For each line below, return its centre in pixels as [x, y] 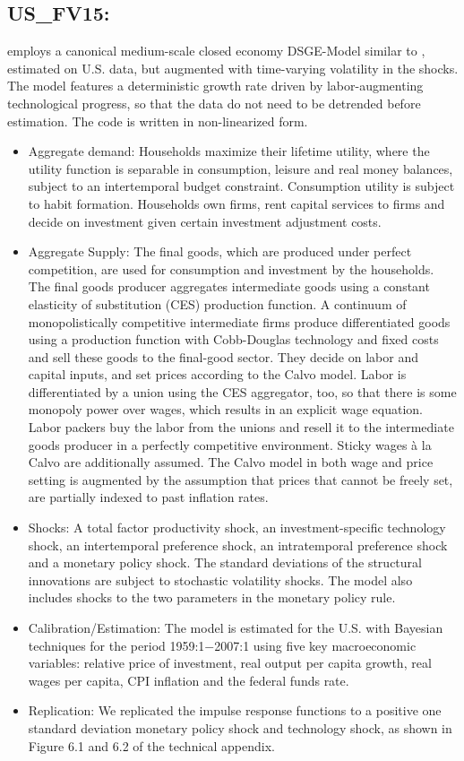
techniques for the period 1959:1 [116, 645]
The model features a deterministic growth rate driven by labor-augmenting [215, 86]
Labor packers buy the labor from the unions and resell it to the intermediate [241, 427]
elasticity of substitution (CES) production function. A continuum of [217, 303]
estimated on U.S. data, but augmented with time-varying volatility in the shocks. [233, 68]
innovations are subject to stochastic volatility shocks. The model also [220, 579]
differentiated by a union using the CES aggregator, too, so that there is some [242, 391]
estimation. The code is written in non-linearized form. [158, 121]
